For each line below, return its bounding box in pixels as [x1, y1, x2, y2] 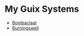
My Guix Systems [4, 3, 79, 15]
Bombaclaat [11, 20, 37, 26]
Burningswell [11, 25, 39, 31]
